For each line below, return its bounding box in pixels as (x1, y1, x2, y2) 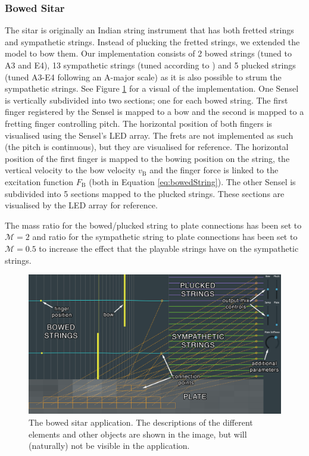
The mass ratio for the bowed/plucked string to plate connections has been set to (5, 218, 302, 231)
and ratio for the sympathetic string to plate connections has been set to (32, 230, 298, 243)
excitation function (5, 175, 74, 188)
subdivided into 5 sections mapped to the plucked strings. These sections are (5, 187, 285, 199)
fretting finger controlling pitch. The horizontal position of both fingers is (5, 117, 272, 129)
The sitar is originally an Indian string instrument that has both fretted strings (5, 24, 294, 36)
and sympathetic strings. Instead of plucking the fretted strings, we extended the (5, 35, 300, 48)
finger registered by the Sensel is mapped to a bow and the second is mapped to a (5, 105, 304, 118)
